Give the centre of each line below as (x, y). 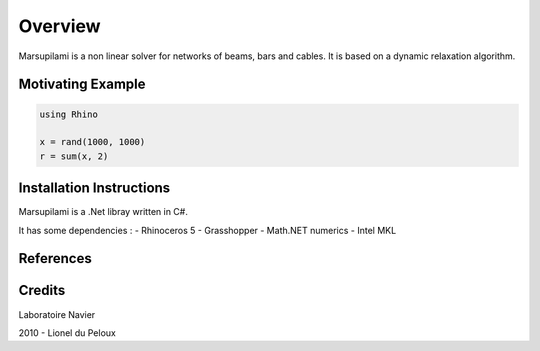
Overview (59, 26)
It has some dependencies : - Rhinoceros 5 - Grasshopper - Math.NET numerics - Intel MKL (207, 230)
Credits (42, 290)
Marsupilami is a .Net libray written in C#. (103, 212)
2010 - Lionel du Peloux (67, 332)
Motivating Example (82, 84)
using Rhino (69, 114)
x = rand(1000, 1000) (92, 142)
